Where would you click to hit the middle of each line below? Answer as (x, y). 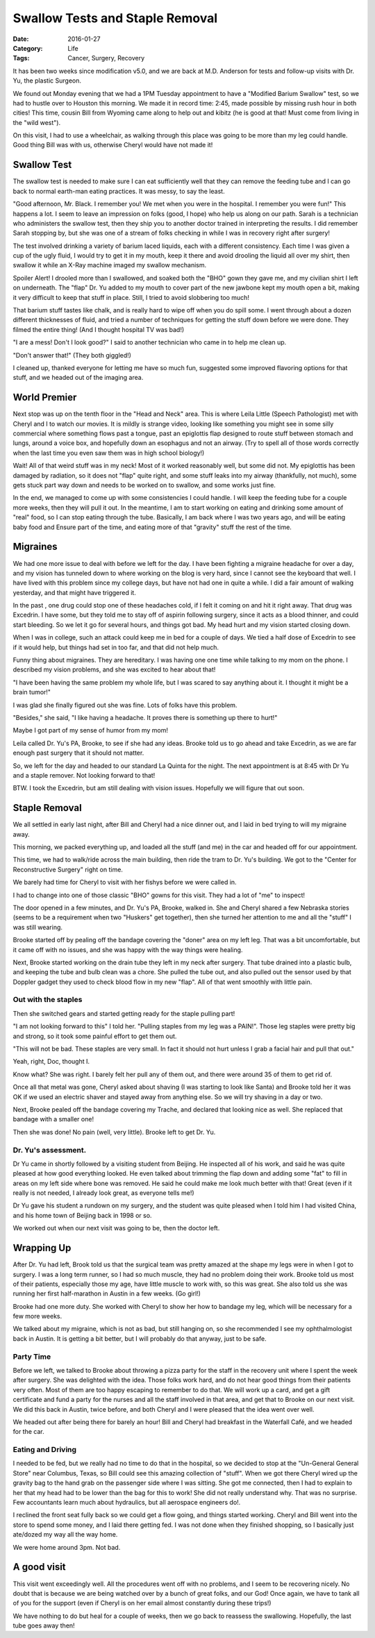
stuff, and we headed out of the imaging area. (78, 378)
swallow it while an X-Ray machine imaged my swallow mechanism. (110, 265)
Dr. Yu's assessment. (50, 1150)
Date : (21, 39)
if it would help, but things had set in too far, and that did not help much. (116, 647)
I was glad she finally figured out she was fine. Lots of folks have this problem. (125, 705)
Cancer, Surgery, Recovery (106, 58)
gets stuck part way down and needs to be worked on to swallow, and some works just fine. (144, 485)
